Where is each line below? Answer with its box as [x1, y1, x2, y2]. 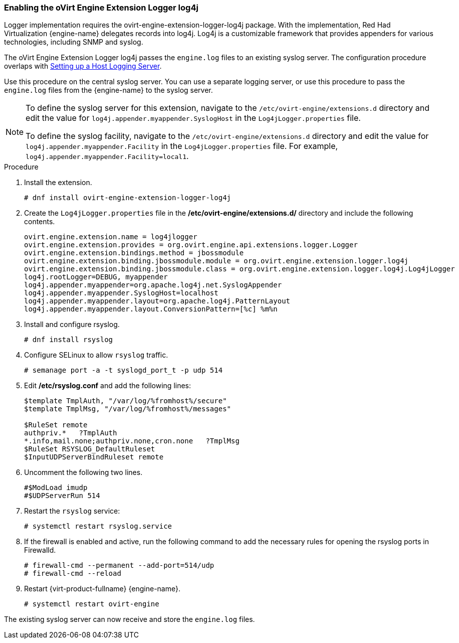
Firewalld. [24, 546, 56, 555]
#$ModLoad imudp [24, 484, 88, 492]
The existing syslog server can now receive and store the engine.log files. [4, 615, 255, 624]
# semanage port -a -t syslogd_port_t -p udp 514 [24, 366, 223, 375]
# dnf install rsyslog [24, 336, 113, 344]
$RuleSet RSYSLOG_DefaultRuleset [24, 445, 155, 453]
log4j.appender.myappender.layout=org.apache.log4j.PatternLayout [24, 297, 291, 305]
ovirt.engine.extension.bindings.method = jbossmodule [24, 249, 244, 257]
